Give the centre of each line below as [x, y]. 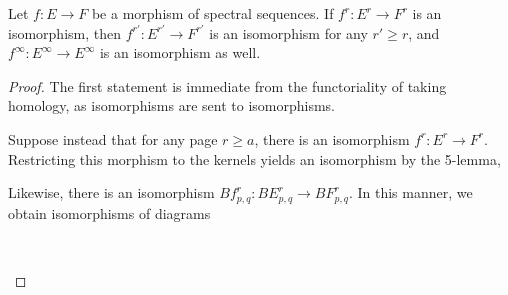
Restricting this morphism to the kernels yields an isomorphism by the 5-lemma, [254, 158]
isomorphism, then [64, 32]
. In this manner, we [410, 192]
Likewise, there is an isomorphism [111, 192]
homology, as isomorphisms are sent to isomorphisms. [171, 105]
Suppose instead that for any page [113, 138]
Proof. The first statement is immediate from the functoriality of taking [227, 85]
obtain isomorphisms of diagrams [109, 212]
